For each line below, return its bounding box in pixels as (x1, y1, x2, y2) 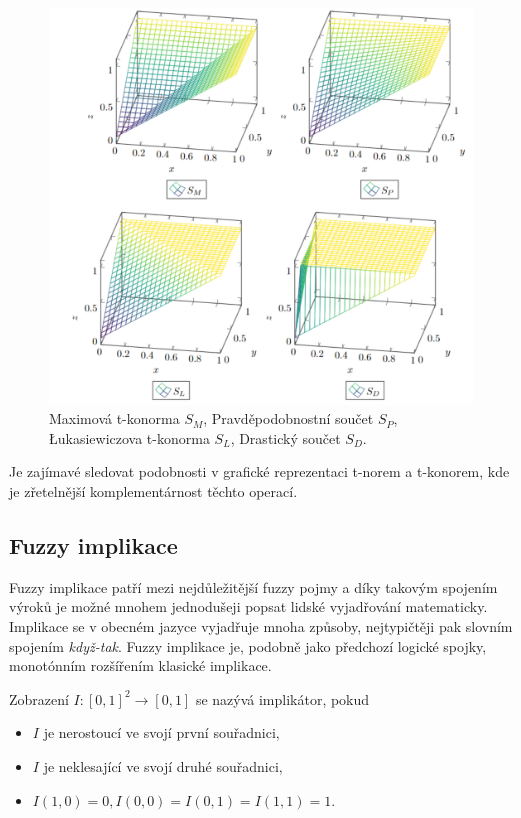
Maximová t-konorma (49, 408, 180, 429)
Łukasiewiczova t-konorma (49, 427, 210, 448)
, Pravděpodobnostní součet (203, 408, 374, 429)
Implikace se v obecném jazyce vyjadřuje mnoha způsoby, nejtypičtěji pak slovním (9, 616, 513, 637)
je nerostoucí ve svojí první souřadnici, (43, 722, 280, 743)
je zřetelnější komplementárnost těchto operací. (9, 481, 298, 502)
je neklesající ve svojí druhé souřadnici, (43, 756, 283, 776)
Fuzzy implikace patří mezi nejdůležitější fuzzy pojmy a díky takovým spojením (9, 576, 498, 597)
